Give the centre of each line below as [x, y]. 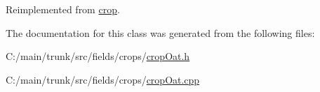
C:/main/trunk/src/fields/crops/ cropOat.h [98, 56]
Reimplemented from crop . [63, 9]
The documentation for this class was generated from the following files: [160, 32]
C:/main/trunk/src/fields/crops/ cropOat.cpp [103, 79]
